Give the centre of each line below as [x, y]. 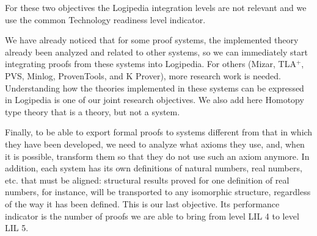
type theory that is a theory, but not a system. [93, 111]
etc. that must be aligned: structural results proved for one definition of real [147, 180]
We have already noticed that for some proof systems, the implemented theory [152, 40]
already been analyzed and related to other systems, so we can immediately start [156, 52]
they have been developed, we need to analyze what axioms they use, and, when [155, 144]
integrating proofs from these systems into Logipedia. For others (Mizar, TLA [151, 64]
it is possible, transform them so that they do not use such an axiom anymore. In [157, 156]
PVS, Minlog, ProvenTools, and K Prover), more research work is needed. [143, 75]
